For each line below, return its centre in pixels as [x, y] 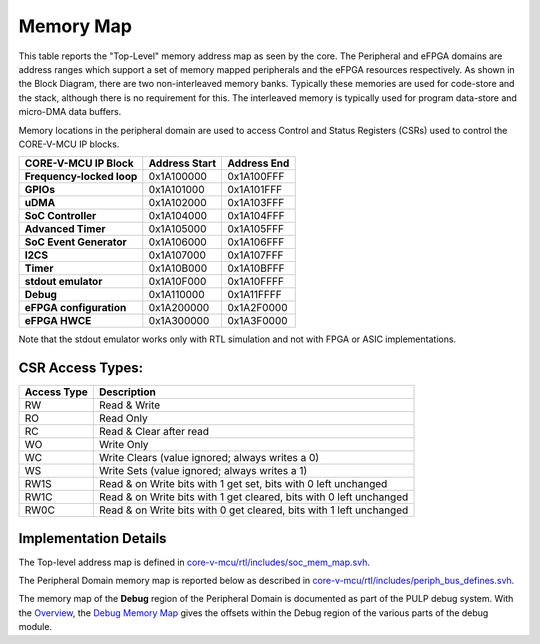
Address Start [182, 163]
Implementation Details [92, 538]
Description [127, 392]
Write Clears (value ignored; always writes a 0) [209, 458]
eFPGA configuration [75, 308]
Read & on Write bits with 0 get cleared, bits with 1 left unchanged [253, 510]
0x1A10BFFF [256, 268]
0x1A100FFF [256, 177]
